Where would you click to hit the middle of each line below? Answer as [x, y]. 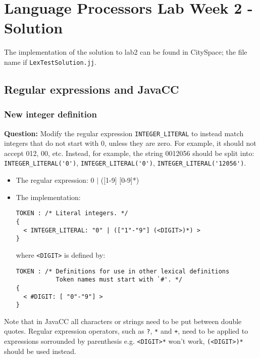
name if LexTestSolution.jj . [50, 62]
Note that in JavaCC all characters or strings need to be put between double [123, 321]
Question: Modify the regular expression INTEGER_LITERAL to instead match [124, 133]
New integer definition [50, 114]
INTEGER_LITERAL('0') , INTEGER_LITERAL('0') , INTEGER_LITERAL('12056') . [125, 163]
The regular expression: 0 [55, 180]
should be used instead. [40, 351]
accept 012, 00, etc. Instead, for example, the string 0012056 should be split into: [129, 153]
